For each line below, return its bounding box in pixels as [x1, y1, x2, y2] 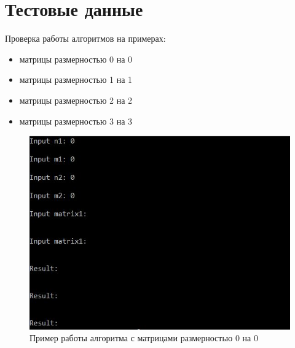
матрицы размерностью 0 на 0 [19, 52, 133, 65]
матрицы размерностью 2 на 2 [19, 93, 133, 106]
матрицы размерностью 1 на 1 [19, 73, 133, 86]
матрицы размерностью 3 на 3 [19, 114, 133, 127]
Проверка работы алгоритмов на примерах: [5, 32, 166, 45]
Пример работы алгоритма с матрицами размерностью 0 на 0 [29, 331, 258, 344]
